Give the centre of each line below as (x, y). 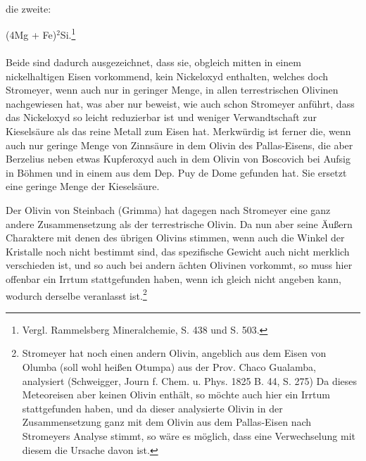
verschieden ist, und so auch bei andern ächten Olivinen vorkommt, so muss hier (179, 265)
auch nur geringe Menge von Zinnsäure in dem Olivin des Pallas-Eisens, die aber (179, 145)
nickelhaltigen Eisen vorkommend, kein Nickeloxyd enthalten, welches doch (167, 76)
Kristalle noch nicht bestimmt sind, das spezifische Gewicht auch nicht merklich (178, 251)
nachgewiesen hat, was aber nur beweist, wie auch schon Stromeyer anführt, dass (180, 103)
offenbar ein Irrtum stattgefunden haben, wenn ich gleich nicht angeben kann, (174, 278)
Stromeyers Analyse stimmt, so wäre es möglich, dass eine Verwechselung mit (189, 435)
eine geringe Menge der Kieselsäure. (83, 186)
